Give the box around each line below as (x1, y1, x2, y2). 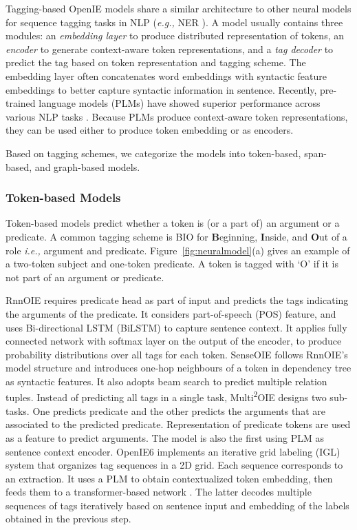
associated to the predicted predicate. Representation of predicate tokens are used (6, 417, 351, 431)
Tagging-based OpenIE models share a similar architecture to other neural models (6, 1, 351, 15)
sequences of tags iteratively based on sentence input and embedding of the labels (6, 498, 349, 512)
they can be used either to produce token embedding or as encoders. (6, 123, 294, 137)
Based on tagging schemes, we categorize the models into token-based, (6, 145, 301, 160)
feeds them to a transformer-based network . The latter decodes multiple (6, 485, 312, 499)
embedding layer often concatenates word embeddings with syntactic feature (6, 68, 327, 83)
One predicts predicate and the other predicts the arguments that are (32, 403, 325, 418)
